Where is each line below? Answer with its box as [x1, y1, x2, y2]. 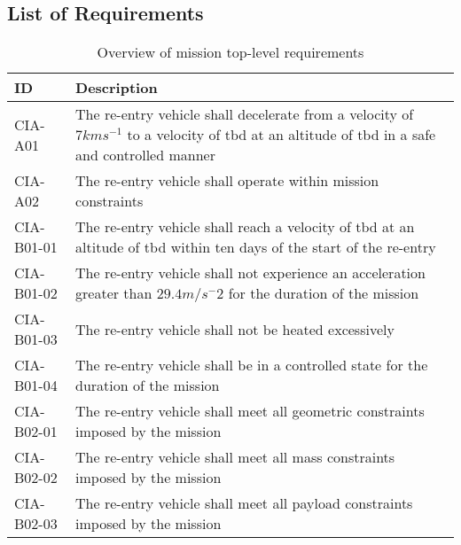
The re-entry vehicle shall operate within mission [75, 170, 379, 191]
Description [75, 77, 158, 98]
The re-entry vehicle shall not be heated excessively [75, 318, 395, 339]
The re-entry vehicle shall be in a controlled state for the [75, 354, 428, 376]
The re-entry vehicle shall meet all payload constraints [75, 493, 413, 514]
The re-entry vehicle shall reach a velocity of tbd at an [75, 216, 415, 237]
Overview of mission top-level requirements [97, 42, 364, 63]
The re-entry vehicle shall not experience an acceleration [75, 262, 426, 284]
